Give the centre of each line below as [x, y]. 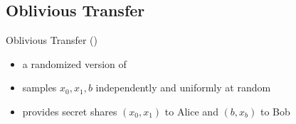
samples [39, 88]
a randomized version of [74, 63]
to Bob [275, 111]
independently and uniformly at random [183, 88]
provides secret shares [70, 111]
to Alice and [191, 111]
